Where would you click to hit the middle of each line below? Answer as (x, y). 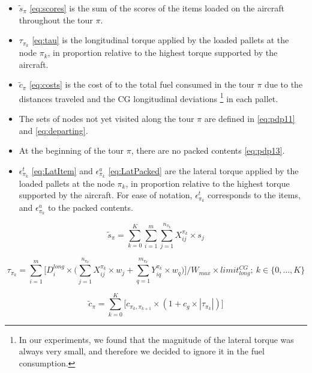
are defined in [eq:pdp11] (250, 119)
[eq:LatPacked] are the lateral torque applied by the (203, 170)
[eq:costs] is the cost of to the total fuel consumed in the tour (142, 84)
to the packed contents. (90, 208)
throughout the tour (56, 20)
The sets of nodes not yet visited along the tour (106, 119)
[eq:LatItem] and (62, 170)
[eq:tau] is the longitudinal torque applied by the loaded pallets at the (160, 40)
